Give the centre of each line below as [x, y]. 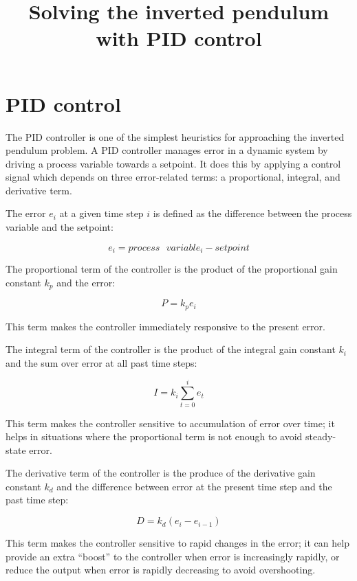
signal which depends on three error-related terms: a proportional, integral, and [173, 177]
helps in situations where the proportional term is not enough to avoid [154, 436]
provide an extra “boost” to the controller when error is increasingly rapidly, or [173, 556]
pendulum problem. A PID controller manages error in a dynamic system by [167, 150]
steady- [321, 436]
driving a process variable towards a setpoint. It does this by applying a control [173, 163]
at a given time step [101, 213]
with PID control [179, 38]
